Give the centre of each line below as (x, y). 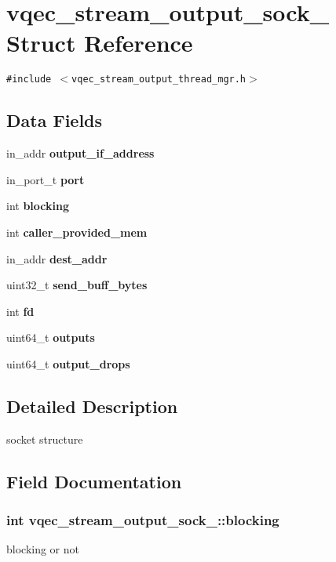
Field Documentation (94, 481)
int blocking (38, 206)
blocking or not (43, 549)
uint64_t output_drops (68, 363)
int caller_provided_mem (77, 232)
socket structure (45, 439)
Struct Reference (100, 43)
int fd (20, 311)
